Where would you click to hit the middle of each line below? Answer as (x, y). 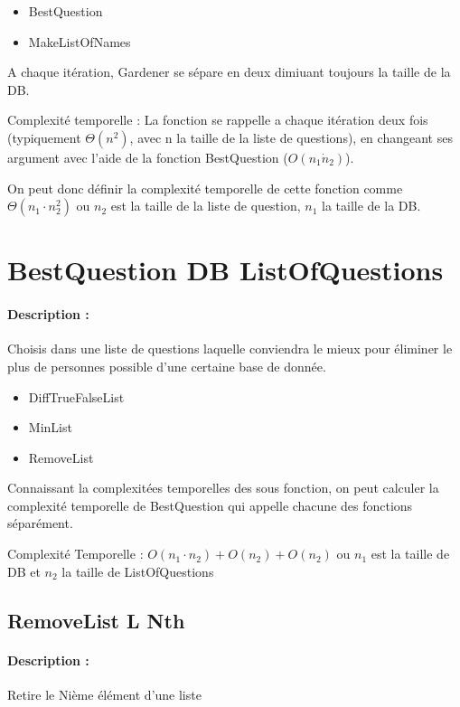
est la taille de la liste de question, (206, 206)
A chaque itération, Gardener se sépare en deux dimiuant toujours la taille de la (229, 72)
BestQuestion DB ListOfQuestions (225, 270)
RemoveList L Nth (96, 620)
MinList (50, 427)
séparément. (40, 523)
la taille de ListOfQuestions (138, 571)
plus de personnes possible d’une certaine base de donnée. (167, 366)
